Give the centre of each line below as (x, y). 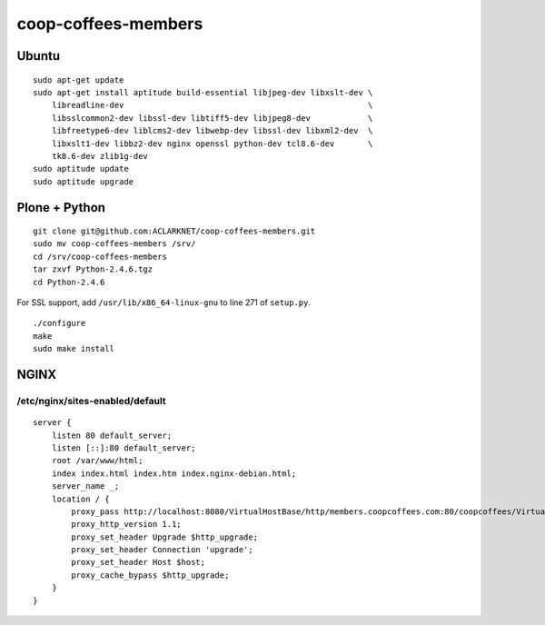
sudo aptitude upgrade (84, 181)
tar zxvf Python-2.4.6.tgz (93, 269)
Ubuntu (39, 56)
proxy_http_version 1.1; (126, 524)
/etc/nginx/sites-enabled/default (92, 401)
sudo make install (74, 349)
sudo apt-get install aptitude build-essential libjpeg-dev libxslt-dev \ (203, 92)
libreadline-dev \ (212, 105)
